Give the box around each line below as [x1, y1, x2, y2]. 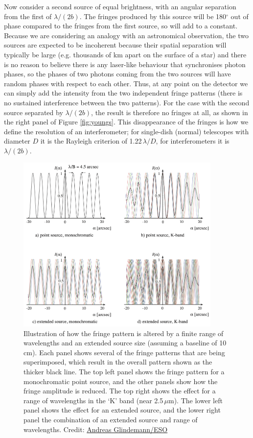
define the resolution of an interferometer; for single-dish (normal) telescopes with [4, 126, 249, 136]
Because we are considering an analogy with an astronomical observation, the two [4, 30, 249, 40]
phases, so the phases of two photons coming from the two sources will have [4, 69, 231, 79]
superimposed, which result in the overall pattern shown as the [23, 357, 212, 367]
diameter [4, 136, 30, 146]
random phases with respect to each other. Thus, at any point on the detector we [4, 78, 248, 88]
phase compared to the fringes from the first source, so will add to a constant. [4, 21, 238, 31]
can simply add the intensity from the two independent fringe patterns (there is [4, 88, 243, 98]
